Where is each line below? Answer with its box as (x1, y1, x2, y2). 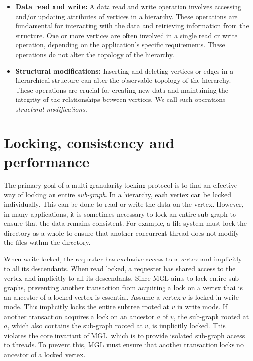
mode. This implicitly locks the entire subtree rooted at (4, 301, 169, 311)
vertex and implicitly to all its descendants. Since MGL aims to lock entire (4, 273, 227, 283)
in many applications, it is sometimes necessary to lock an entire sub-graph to (4, 208, 236, 219)
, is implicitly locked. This (148, 321, 226, 331)
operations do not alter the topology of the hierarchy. (15, 49, 174, 59)
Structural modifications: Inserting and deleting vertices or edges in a (15, 65, 234, 76)
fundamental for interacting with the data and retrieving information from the (15, 20, 249, 31)
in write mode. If (177, 301, 228, 311)
